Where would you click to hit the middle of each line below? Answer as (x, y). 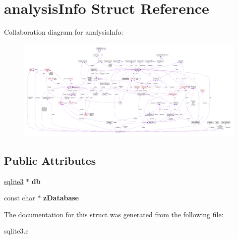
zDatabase (61, 198)
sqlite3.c (16, 231)
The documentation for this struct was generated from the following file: (114, 214)
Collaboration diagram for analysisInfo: (64, 32)
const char (20, 198)
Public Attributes (50, 160)
